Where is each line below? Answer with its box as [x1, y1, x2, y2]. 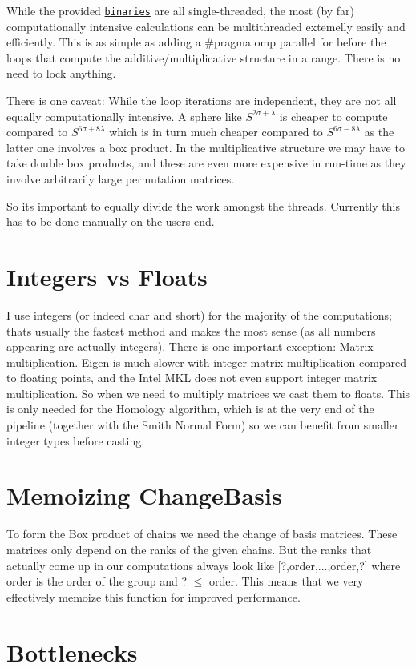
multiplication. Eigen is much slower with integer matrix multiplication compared [6, 353, 407, 370]
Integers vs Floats [6, 260, 208, 292]
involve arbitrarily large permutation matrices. [6, 171, 235, 187]
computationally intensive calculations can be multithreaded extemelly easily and [6, 18, 406, 34]
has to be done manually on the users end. [6, 213, 215, 230]
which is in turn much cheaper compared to [109, 123, 323, 140]
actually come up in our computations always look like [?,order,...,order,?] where [6, 557, 401, 573]
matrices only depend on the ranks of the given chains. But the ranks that [6, 541, 372, 557]
